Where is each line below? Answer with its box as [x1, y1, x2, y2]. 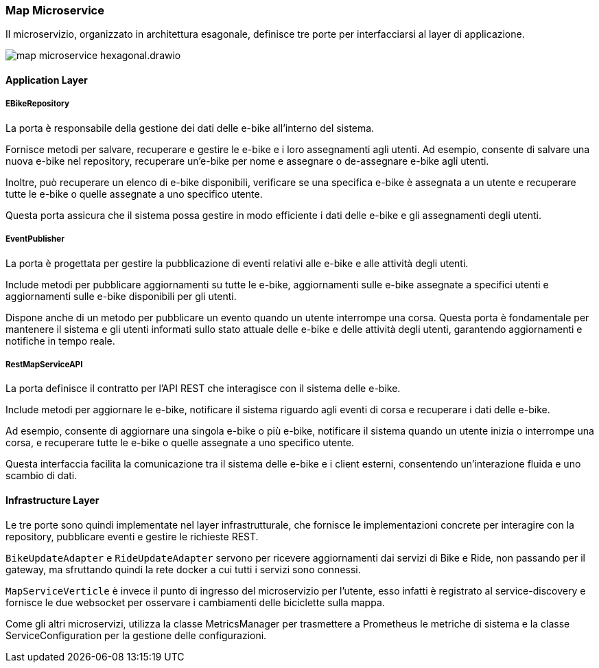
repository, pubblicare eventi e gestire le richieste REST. [5, 530, 259, 542]
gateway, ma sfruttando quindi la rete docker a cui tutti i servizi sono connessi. [5, 563, 361, 575]
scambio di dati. [5, 470, 78, 482]
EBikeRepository [5, 99, 69, 109]
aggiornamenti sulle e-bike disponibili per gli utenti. [5, 290, 237, 302]
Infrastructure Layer [5, 494, 99, 506]
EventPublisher [5, 234, 64, 244]
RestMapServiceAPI [5, 359, 83, 369]
